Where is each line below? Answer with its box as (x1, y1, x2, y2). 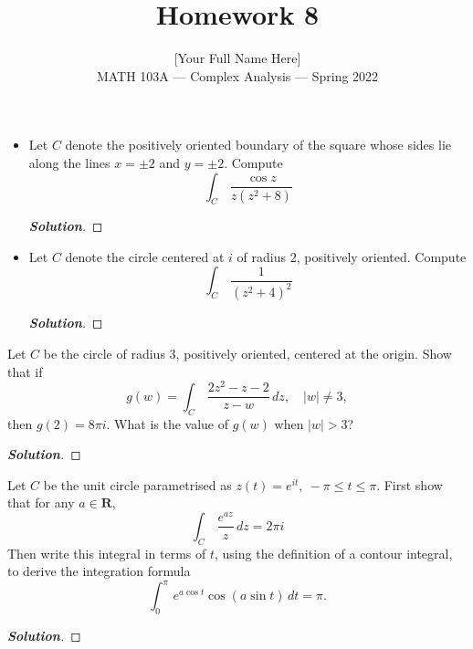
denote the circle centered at (65, 246, 225, 266)
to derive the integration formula (7, 561, 191, 581)
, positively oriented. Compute (296, 246, 467, 266)
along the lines (28, 152, 110, 172)
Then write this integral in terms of (7, 543, 206, 562)
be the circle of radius (43, 344, 165, 363)
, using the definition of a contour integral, (215, 543, 453, 562)
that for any (7, 493, 75, 512)
